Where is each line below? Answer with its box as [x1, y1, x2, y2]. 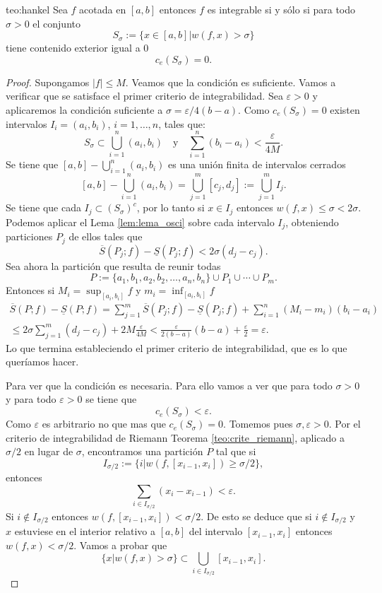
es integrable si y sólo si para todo [207, 2, 356, 16]
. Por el [328, 416, 361, 431]
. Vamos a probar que [73, 537, 167, 552]
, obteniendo [285, 214, 339, 229]
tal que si [215, 444, 256, 459]
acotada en [79, 2, 126, 16]
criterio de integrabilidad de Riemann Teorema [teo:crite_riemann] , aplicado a [6, 430, 345, 445]
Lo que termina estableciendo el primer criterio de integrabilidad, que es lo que [6, 340, 347, 355]
